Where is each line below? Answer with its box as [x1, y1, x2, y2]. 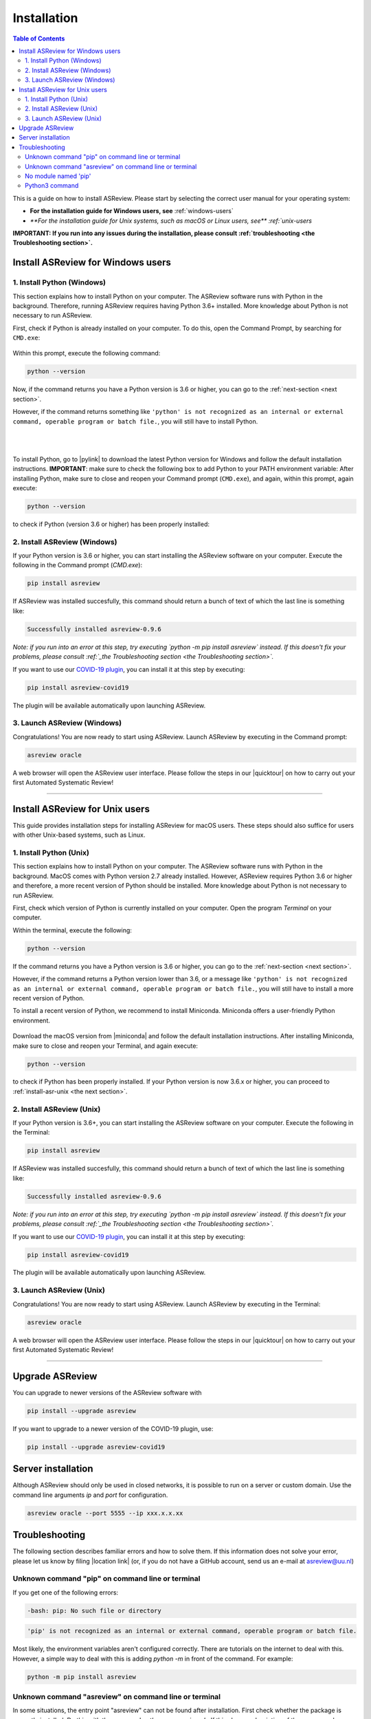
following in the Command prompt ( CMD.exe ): [12, 561, 143, 569]
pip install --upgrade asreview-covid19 [27, 1443, 165, 1451]
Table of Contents [12, 34, 65, 43]
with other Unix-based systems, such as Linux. [12, 831, 146, 839]
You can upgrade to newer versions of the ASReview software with [12, 1388, 202, 1397]
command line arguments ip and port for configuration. [12, 1491, 168, 1499]
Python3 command [25, 182, 79, 190]
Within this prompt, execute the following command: [12, 349, 161, 358]
